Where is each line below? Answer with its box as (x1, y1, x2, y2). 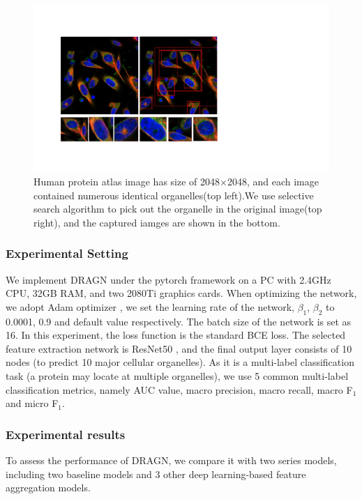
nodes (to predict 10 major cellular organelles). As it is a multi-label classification (6, 355, 354, 369)
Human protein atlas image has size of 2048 (33, 174, 220, 189)
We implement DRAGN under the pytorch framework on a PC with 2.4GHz (6, 272, 331, 286)
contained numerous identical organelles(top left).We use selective (33, 187, 314, 202)
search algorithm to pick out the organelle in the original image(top (33, 201, 322, 216)
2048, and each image (227, 174, 319, 189)
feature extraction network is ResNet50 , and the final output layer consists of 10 (6, 341, 352, 355)
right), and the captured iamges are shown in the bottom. (33, 215, 280, 229)
